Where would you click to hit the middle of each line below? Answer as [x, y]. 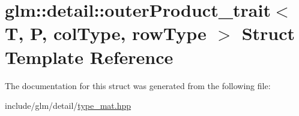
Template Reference [89, 57]
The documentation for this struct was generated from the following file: [138, 85]
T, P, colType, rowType [106, 33]
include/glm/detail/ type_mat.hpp [68, 106]
